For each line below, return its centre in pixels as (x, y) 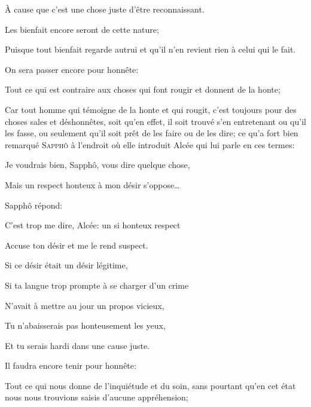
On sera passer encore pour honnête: (72, 69)
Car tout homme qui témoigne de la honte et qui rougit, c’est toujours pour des (151, 109)
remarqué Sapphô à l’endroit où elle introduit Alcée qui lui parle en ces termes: (150, 144)
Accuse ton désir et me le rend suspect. (77, 245)
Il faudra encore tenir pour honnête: (71, 365)
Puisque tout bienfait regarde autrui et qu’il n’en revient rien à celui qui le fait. (150, 49)
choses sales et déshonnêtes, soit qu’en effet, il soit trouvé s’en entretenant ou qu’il (155, 121)
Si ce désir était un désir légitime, (66, 265)
